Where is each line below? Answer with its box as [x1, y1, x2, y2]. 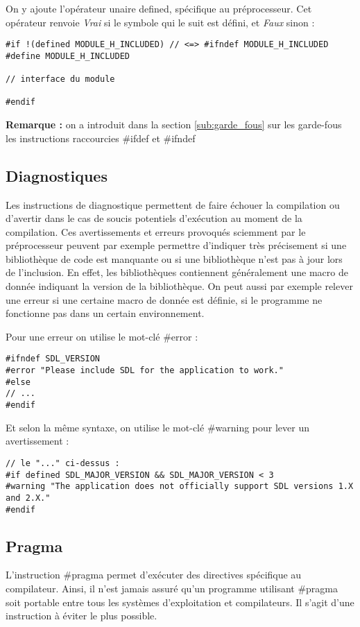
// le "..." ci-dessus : [6, 458, 120, 468]
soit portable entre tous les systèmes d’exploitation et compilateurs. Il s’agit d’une [6, 594, 354, 609]
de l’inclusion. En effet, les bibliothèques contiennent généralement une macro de [6, 265, 348, 280]
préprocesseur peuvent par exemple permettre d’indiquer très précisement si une [6, 238, 347, 252]
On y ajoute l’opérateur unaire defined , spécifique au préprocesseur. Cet [6, 1, 312, 15]
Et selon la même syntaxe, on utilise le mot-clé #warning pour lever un [6, 420, 310, 434]
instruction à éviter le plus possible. [6, 608, 157, 623]
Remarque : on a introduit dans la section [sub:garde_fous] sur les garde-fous [6, 117, 342, 132]
